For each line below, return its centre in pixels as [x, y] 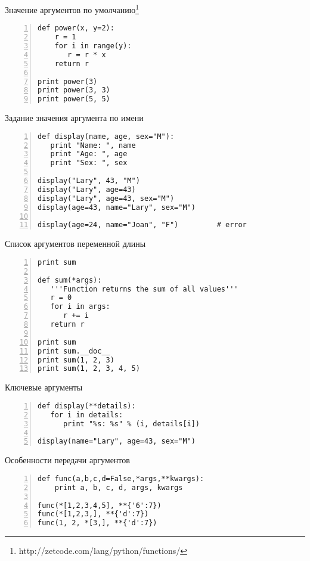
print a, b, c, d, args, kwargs [119, 487]
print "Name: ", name [93, 145]
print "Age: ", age [89, 154]
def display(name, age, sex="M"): [106, 136]
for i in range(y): [93, 46]
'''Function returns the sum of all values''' [144, 289]
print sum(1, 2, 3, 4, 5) [89, 369]
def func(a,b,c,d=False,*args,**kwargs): [121, 478]
